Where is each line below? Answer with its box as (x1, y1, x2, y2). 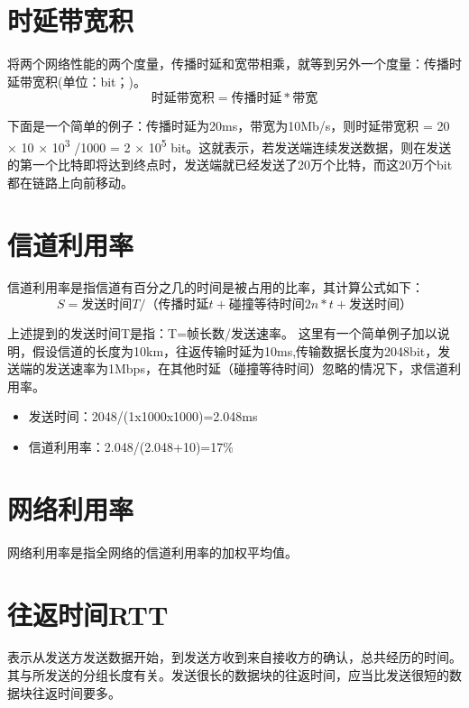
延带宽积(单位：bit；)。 (7, 71, 147, 90)
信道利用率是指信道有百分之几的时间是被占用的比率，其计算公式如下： (7, 278, 424, 297)
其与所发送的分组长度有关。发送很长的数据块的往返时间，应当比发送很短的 (7, 666, 449, 685)
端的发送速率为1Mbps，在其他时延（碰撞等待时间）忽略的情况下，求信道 (19, 359, 448, 378)
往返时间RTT (7, 595, 169, 632)
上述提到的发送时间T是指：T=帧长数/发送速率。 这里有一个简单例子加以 (7, 324, 437, 343)
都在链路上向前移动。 (7, 172, 133, 191)
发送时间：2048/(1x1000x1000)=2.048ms (28, 407, 258, 426)
